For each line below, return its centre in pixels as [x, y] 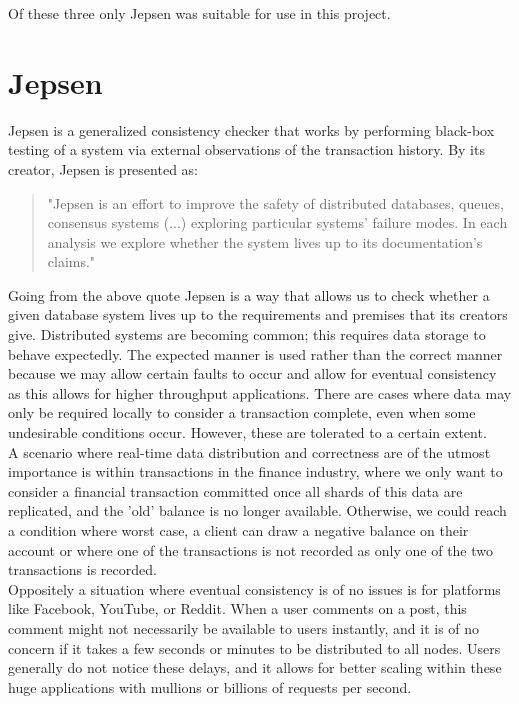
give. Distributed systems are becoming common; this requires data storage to [247, 334]
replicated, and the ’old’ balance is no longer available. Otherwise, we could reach [257, 510]
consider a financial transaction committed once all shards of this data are [235, 490]
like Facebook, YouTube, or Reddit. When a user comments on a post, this [237, 608]
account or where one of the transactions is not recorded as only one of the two [251, 549]
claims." [71, 261]
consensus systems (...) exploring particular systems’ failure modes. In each [277, 222]
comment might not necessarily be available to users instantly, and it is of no [244, 627]
